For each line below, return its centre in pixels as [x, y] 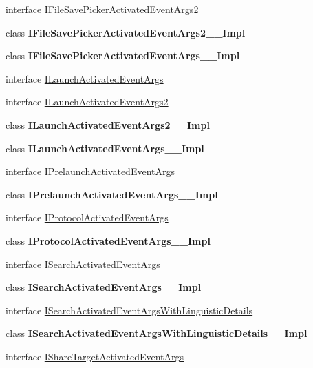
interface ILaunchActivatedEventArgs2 [87, 102]
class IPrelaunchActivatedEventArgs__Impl [112, 194]
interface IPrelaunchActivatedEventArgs [90, 171]
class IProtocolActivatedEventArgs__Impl [108, 240]
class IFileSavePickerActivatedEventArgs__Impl [123, 55]
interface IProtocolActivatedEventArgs [87, 217]
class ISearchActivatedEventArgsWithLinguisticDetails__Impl [156, 333]
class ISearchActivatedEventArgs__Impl [104, 287]
